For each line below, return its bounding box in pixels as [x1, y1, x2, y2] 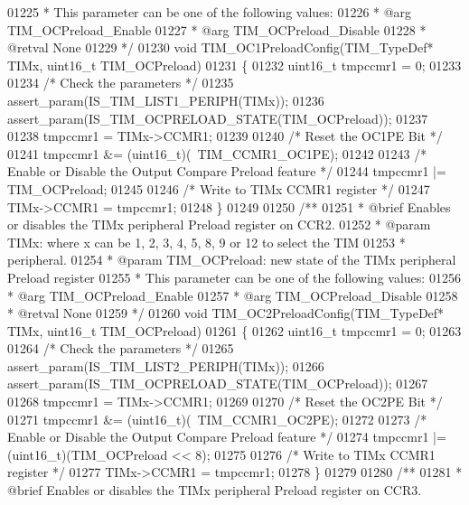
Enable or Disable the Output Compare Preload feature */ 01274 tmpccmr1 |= [7, 427, 446, 446]
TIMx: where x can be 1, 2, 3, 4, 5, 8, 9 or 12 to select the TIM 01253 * [7, 232, 406, 251]
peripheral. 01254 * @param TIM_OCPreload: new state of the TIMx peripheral [7, 250, 456, 269]
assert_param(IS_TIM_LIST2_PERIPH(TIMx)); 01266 [7, 356, 324, 375]
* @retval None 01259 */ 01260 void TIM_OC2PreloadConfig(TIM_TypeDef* [7, 304, 445, 323]
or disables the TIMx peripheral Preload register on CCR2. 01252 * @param [7, 215, 431, 234]
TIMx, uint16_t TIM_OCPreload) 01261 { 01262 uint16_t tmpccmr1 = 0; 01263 [7, 321, 462, 340]
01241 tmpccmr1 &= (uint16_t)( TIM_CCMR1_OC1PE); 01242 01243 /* [7, 144, 427, 163]
